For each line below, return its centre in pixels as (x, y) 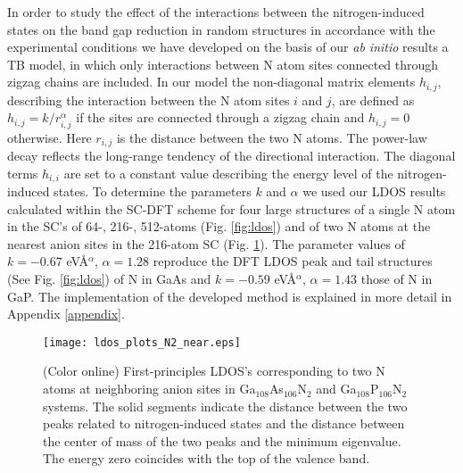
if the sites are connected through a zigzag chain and (220, 117)
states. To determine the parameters (153, 191)
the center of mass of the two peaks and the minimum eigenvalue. (222, 440)
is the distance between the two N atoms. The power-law (272, 137)
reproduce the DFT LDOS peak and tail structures (293, 261)
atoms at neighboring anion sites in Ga (149, 389)
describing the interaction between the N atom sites (149, 100)
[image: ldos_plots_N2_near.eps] (142, 342)
